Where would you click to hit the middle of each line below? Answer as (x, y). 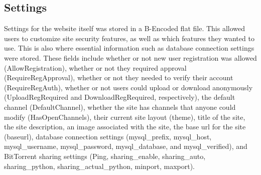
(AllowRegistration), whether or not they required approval (95, 67)
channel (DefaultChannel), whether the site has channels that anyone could (120, 107)
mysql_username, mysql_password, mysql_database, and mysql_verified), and (126, 146)
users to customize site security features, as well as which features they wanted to (129, 38)
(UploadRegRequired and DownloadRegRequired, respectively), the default (120, 97)
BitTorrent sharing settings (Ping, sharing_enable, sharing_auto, (105, 156)
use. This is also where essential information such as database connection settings (129, 48)
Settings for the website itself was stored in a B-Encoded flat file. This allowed (125, 28)
